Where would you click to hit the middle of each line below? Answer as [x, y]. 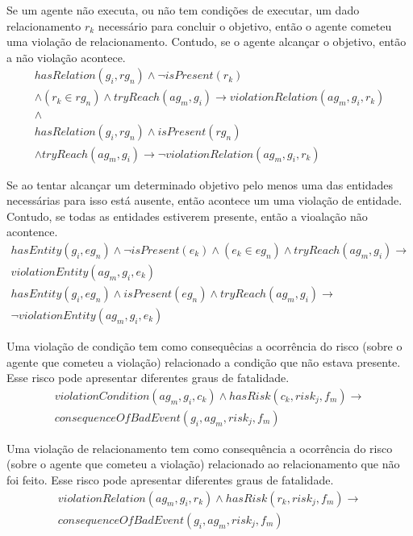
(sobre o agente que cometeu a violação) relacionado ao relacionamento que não [203, 464]
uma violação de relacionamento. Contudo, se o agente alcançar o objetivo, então [206, 42]
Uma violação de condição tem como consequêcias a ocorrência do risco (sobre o [204, 346]
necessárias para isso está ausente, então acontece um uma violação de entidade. [204, 200]
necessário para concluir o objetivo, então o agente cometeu [245, 25]
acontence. [32, 232]
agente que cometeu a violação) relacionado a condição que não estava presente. [204, 361]
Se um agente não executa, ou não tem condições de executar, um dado [183, 10]
